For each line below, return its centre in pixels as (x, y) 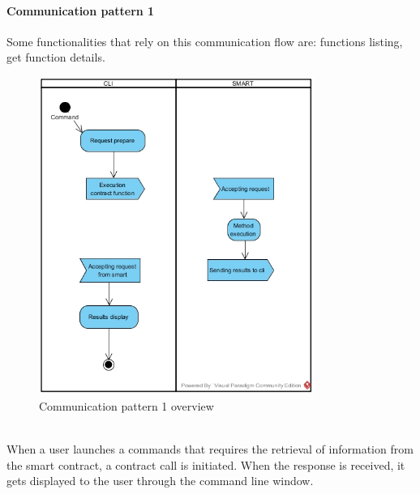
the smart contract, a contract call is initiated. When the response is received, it (206, 464)
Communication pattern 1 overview (126, 405)
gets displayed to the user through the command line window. (160, 481)
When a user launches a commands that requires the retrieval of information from (210, 448)
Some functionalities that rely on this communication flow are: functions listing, (205, 41)
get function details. (56, 57)
